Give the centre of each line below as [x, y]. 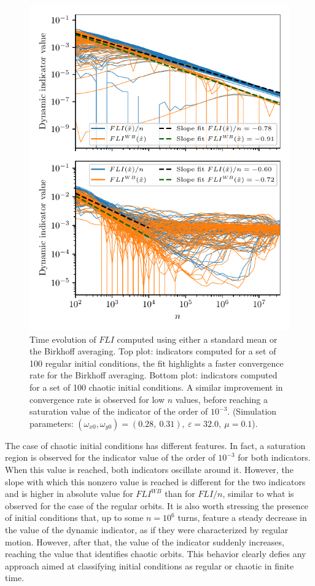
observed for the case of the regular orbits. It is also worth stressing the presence [157, 505]
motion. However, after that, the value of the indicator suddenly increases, [145, 541]
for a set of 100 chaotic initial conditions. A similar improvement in [156, 387]
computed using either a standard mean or [197, 339]
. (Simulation [252, 411]
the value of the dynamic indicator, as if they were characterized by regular [147, 529]
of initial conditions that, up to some [74, 518]
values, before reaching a [222, 399]
